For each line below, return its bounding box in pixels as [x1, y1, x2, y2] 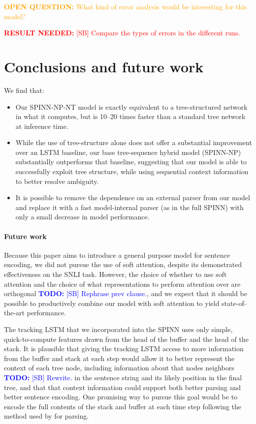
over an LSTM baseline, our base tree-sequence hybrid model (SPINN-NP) [15, 147, 241, 157]
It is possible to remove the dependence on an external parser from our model [15, 192, 250, 203]
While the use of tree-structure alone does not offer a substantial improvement [15, 137, 252, 148]
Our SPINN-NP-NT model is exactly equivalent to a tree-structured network [15, 101, 248, 112]
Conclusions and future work [4, 56, 204, 76]
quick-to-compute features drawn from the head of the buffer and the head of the [4, 333, 249, 344]
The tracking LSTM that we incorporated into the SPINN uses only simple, [4, 324, 233, 334]
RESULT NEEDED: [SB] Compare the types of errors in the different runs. [4, 28, 241, 38]
